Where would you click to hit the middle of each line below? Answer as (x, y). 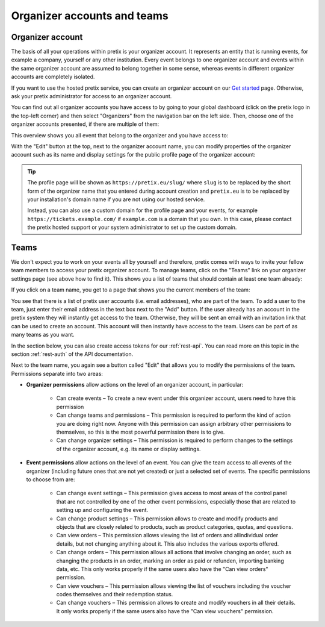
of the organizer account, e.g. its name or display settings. (128, 449)
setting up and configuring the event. (102, 510)
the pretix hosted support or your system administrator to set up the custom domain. (132, 227)
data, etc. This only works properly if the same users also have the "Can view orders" (162, 569)
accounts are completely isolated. (53, 77)
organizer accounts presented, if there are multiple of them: (85, 124)
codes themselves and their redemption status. (115, 594)
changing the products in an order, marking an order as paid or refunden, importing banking (170, 561)
